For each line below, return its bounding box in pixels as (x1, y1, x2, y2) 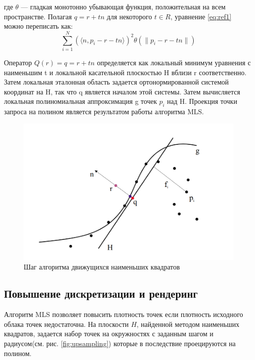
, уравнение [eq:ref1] (170, 11, 232, 21)
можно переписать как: (4, 21, 73, 31)
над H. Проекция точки (167, 96, 237, 106)
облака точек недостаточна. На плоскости (4, 318, 129, 329)
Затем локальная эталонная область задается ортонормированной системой (4, 77, 229, 87)
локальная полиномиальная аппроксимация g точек (4, 96, 157, 106)
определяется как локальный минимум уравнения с (97, 57, 251, 67)
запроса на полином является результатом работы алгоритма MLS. (4, 106, 204, 117)
